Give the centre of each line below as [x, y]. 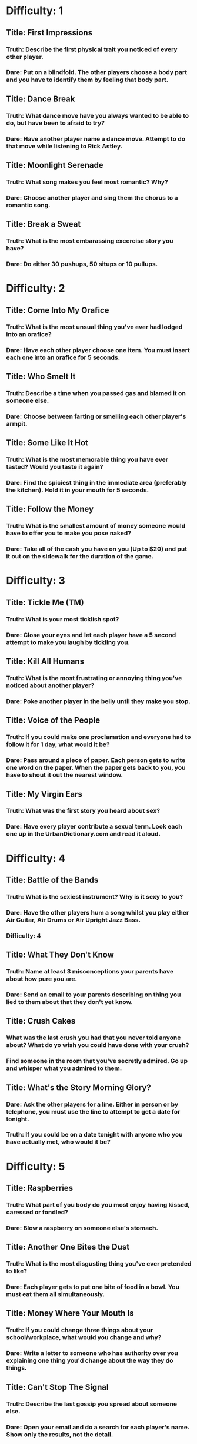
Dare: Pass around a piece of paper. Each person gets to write [96, 760]
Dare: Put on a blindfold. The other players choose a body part [96, 72]
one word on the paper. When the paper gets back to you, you [96, 768]
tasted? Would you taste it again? [55, 467]
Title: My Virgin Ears [44, 794]
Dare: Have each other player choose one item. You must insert [98, 350]
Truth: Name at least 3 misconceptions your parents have [90, 972]
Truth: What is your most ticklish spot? [63, 619]
